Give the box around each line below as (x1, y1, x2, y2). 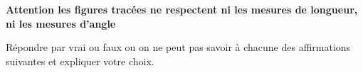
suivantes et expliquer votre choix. (6, 53, 154, 68)
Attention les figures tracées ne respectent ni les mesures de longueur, (6, 2, 358, 16)
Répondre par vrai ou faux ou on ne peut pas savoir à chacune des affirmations (6, 40, 351, 55)
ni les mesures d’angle (6, 16, 116, 30)
